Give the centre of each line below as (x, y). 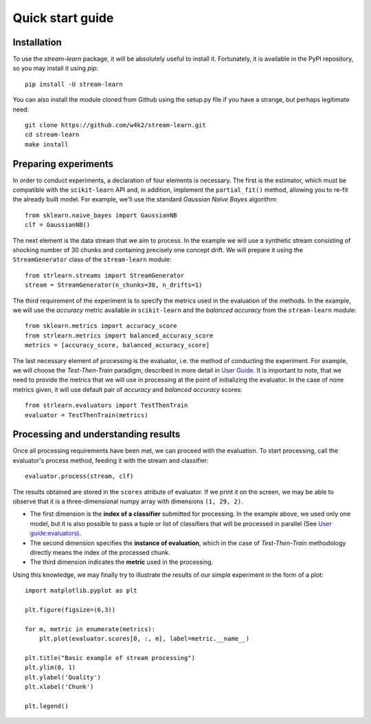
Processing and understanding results (97, 434)
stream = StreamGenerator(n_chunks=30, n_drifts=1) (114, 285)
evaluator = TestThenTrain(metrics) (87, 415)
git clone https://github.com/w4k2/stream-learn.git (115, 125)
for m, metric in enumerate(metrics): (90, 629)
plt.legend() (47, 706)
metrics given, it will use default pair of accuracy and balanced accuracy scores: (128, 389)
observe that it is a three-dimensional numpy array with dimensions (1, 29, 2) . (128, 501)
